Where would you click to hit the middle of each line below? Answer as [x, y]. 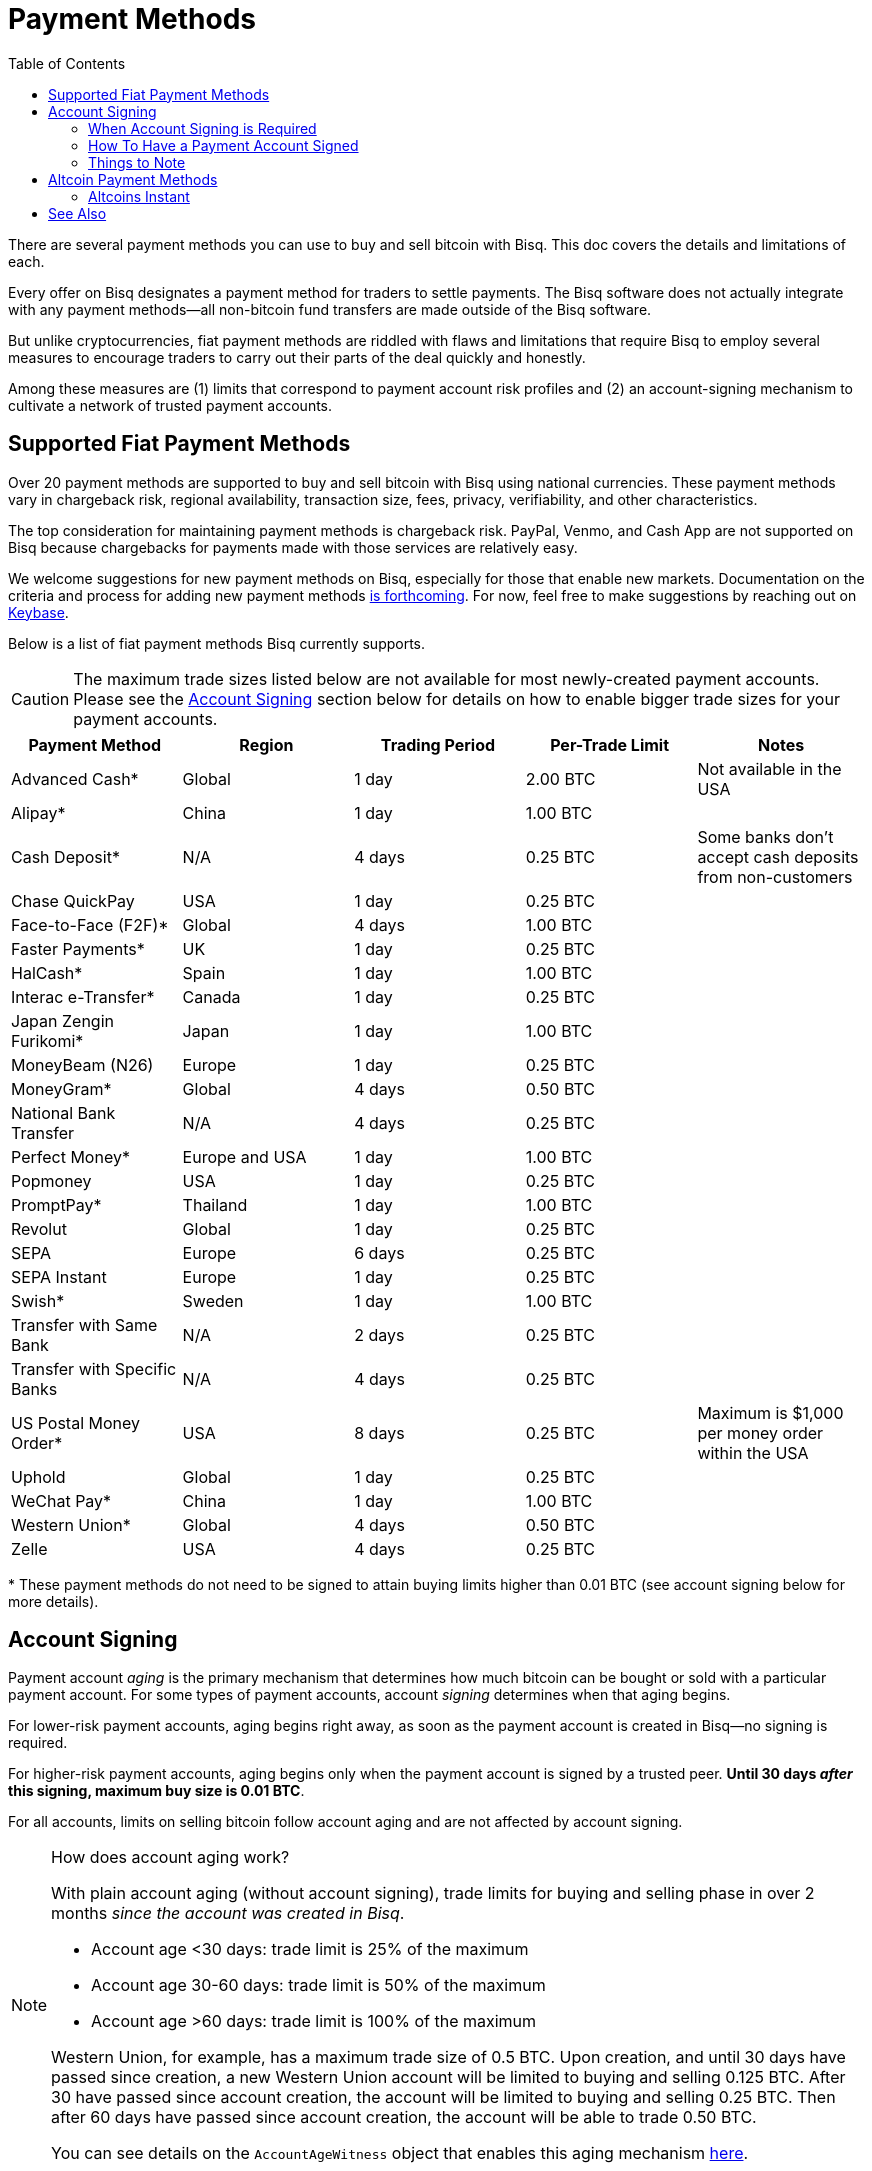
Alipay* [38, 812]
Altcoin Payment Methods [133, 179]
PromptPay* [56, 1204]
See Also [77, 213]
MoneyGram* [61, 1088]
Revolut [39, 1228]
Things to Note [137, 162]
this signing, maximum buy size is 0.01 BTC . [156, 1791]
